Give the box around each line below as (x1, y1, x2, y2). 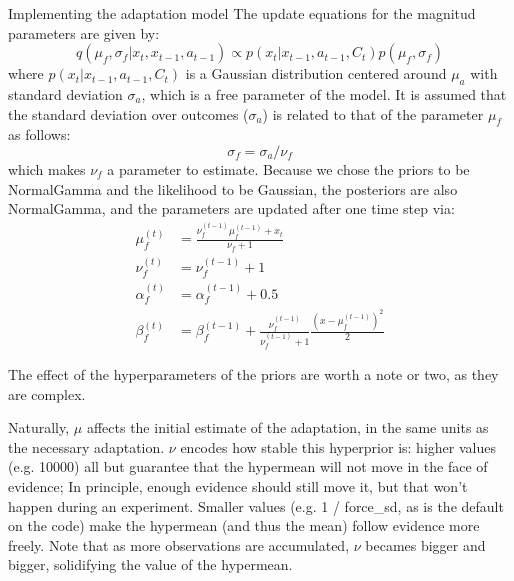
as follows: (8, 124, 71, 145)
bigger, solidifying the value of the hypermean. (8, 554, 293, 575)
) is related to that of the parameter (262, 103, 484, 124)
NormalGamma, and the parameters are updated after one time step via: (8, 198, 455, 219)
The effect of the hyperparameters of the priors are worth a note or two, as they (8, 363, 499, 384)
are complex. (8, 383, 86, 404)
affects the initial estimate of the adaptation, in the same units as (86, 417, 489, 438)
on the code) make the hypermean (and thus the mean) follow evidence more (8, 515, 480, 536)
